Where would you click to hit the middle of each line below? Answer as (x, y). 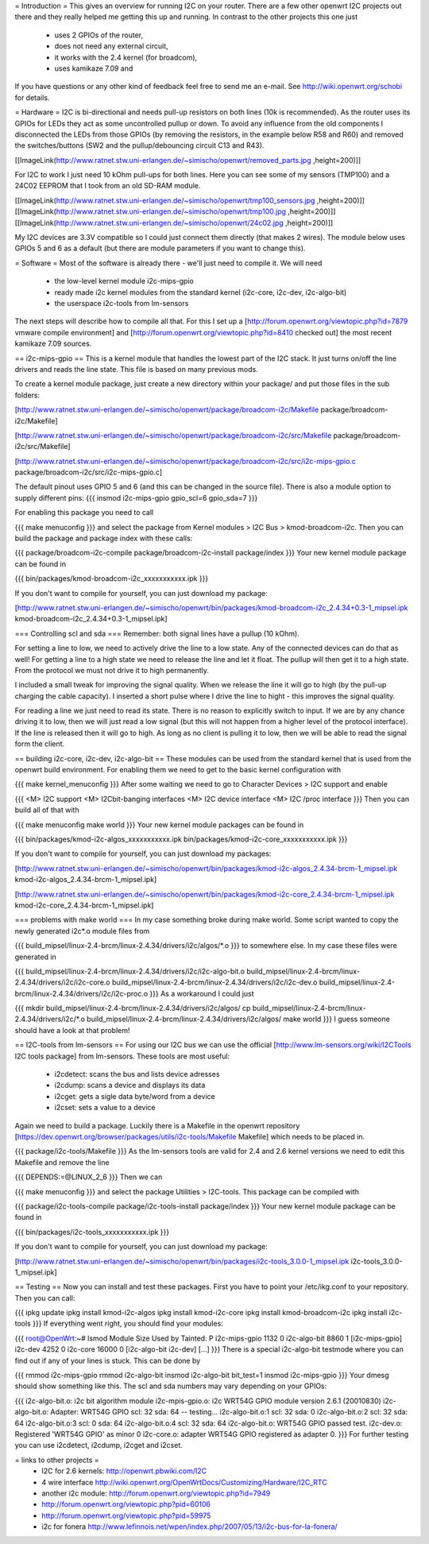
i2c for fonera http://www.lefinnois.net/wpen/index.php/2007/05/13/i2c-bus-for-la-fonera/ (189, 1527)
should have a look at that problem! (72, 1030)
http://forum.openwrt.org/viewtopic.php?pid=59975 (126, 1515)
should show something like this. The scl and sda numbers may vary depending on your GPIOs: (171, 1386)
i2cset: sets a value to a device (105, 1108)
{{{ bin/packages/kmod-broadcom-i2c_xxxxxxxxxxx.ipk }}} (112, 579)
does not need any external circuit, (111, 46)
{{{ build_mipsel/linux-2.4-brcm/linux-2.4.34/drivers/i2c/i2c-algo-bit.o (130, 971)
